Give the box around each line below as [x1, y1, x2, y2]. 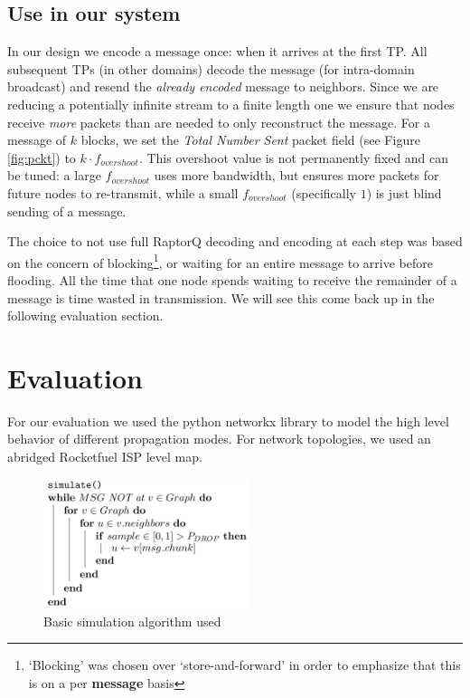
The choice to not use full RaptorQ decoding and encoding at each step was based [7, 232, 463, 251]
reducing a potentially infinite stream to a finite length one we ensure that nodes [7, 94, 455, 113]
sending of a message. [7, 201, 127, 220]
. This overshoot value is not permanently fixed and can [138, 148, 449, 167]
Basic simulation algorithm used [43, 611, 221, 630]
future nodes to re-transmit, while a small [7, 183, 239, 202]
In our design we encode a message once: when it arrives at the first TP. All [7, 42, 428, 61]
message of [7, 130, 67, 149]
